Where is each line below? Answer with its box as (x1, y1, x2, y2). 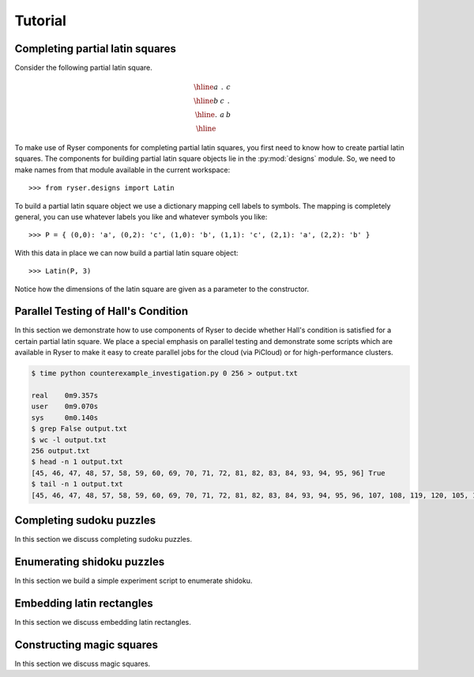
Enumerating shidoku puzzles (14, 554, 165, 569)
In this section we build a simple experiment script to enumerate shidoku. (14, 576, 253, 585)
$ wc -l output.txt (31, 435, 107, 444)
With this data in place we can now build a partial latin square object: (14, 248, 239, 257)
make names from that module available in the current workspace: (14, 165, 231, 174)
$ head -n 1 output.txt (31, 457, 124, 467)
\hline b (194, 96, 219, 106)
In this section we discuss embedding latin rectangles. (14, 617, 191, 626)
